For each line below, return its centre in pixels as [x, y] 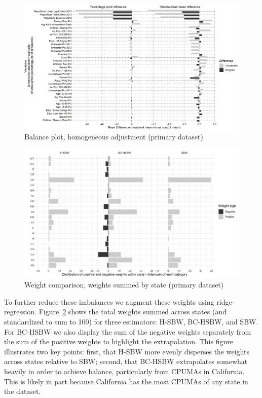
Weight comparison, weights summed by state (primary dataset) [124, 285]
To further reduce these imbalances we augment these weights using [109, 301]
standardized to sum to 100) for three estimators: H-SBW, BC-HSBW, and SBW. [131, 321]
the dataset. [23, 391]
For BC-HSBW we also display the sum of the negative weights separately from [128, 331]
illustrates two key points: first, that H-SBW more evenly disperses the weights [127, 351]
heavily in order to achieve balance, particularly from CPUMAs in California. [124, 371]
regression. [21, 312]
